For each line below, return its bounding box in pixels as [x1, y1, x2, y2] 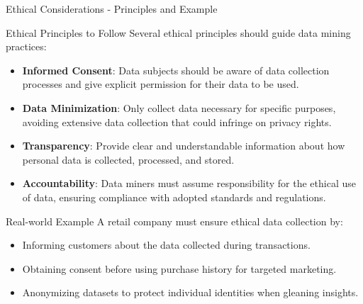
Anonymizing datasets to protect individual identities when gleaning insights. [22, 285, 359, 300]
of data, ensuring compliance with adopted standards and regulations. [22, 189, 326, 204]
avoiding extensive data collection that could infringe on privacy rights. [22, 114, 332, 129]
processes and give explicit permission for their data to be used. [22, 77, 299, 91]
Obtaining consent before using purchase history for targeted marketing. [22, 261, 337, 276]
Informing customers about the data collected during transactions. [22, 237, 311, 252]
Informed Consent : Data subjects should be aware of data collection [22, 62, 330, 77]
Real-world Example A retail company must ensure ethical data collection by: [6, 213, 343, 228]
